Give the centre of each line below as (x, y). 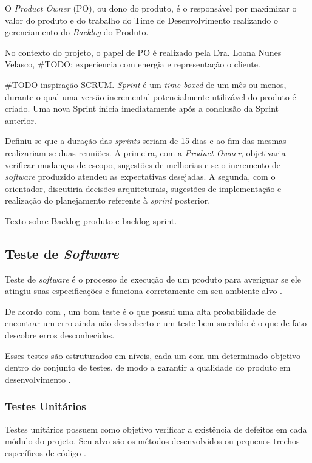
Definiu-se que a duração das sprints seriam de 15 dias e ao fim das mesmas (146, 141)
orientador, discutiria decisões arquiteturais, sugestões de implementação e (143, 188)
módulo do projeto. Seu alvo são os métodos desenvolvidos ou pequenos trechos (152, 441)
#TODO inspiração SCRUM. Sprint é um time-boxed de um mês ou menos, (146, 84)
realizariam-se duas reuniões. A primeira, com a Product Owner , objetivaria (145, 152)
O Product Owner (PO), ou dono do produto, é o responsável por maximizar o (151, 8)
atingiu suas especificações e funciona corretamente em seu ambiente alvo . (144, 291)
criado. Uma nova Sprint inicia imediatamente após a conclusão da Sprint (142, 108)
